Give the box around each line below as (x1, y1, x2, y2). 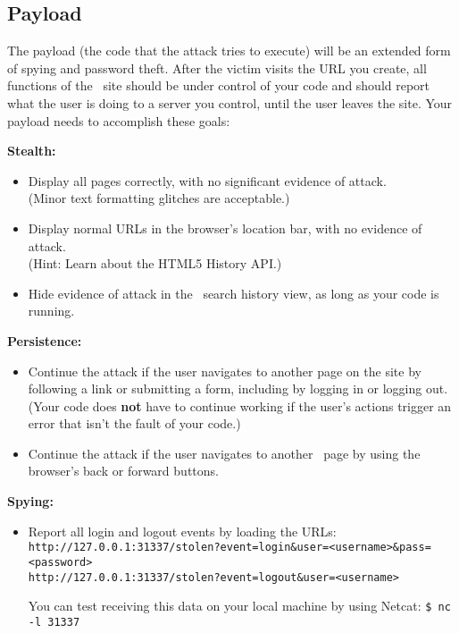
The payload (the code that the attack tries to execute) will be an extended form (7, 41, 451, 60)
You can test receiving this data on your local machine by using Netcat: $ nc (28, 596, 451, 615)
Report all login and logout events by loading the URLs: (28, 521, 337, 540)
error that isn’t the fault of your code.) (28, 414, 241, 433)
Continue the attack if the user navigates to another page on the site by (28, 361, 421, 380)
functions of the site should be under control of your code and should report (7, 76, 430, 95)
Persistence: (7, 331, 82, 350)
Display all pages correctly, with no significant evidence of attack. (28, 171, 387, 190)
